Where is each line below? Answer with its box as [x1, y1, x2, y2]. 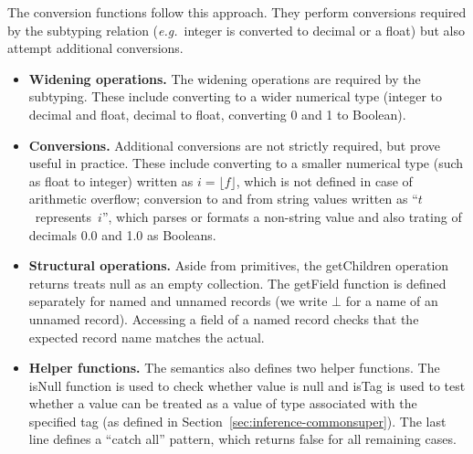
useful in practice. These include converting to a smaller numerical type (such [28, 153, 464, 173]
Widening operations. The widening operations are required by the [28, 69, 421, 88]
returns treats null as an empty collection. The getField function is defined [28, 273, 447, 292]
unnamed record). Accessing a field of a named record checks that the [28, 309, 419, 328]
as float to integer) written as [28, 171, 194, 190]
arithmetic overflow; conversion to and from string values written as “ [28, 189, 418, 208]
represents [35, 206, 92, 226]
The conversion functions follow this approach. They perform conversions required [7, 3, 467, 21]
